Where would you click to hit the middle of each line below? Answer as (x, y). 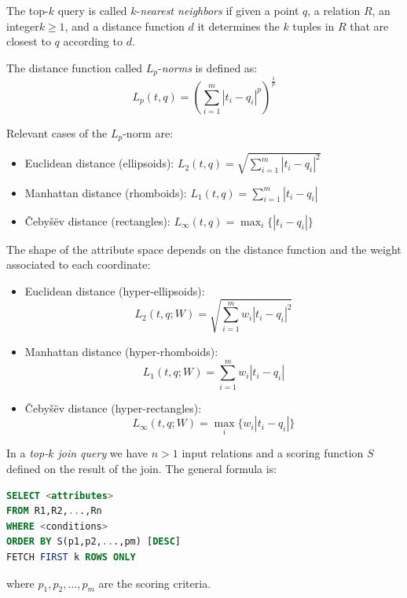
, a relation (334, 10)
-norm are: (148, 132)
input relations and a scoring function (273, 453)
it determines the (238, 26)
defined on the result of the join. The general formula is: (142, 469)
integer (23, 26)
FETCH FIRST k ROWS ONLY (71, 558)
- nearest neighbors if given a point (218, 10)
